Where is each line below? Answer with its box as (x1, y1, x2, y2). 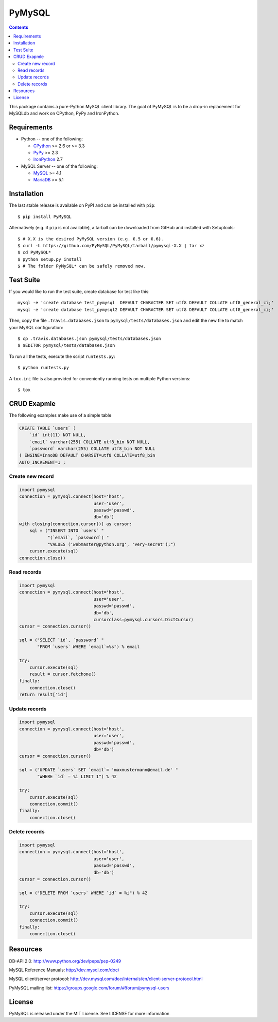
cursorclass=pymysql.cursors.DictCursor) (93, 617, 194, 622)
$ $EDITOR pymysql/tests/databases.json (17, 343, 115, 348)
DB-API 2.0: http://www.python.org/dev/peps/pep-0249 (9, 958, 122, 964)
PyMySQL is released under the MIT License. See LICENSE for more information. (9, 1010, 171, 1016)
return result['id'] (19, 692, 68, 697)
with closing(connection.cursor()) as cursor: (19, 521, 132, 527)
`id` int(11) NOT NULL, (29, 432, 86, 438)
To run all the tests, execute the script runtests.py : (9, 354, 115, 359)
